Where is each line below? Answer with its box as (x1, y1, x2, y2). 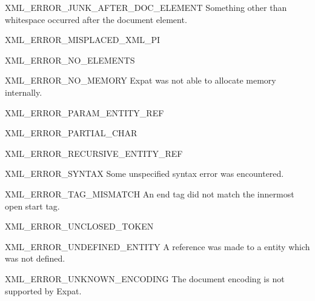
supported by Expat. (5, 284, 82, 297)
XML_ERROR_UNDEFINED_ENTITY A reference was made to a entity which (5, 240, 310, 253)
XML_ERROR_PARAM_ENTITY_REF (5, 106, 164, 119)
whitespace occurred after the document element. (5, 13, 187, 25)
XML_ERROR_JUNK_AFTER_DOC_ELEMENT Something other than (5, 1, 287, 13)
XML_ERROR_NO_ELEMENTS (5, 53, 135, 66)
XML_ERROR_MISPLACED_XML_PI (5, 33, 161, 46)
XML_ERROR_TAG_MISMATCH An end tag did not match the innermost (5, 187, 294, 200)
